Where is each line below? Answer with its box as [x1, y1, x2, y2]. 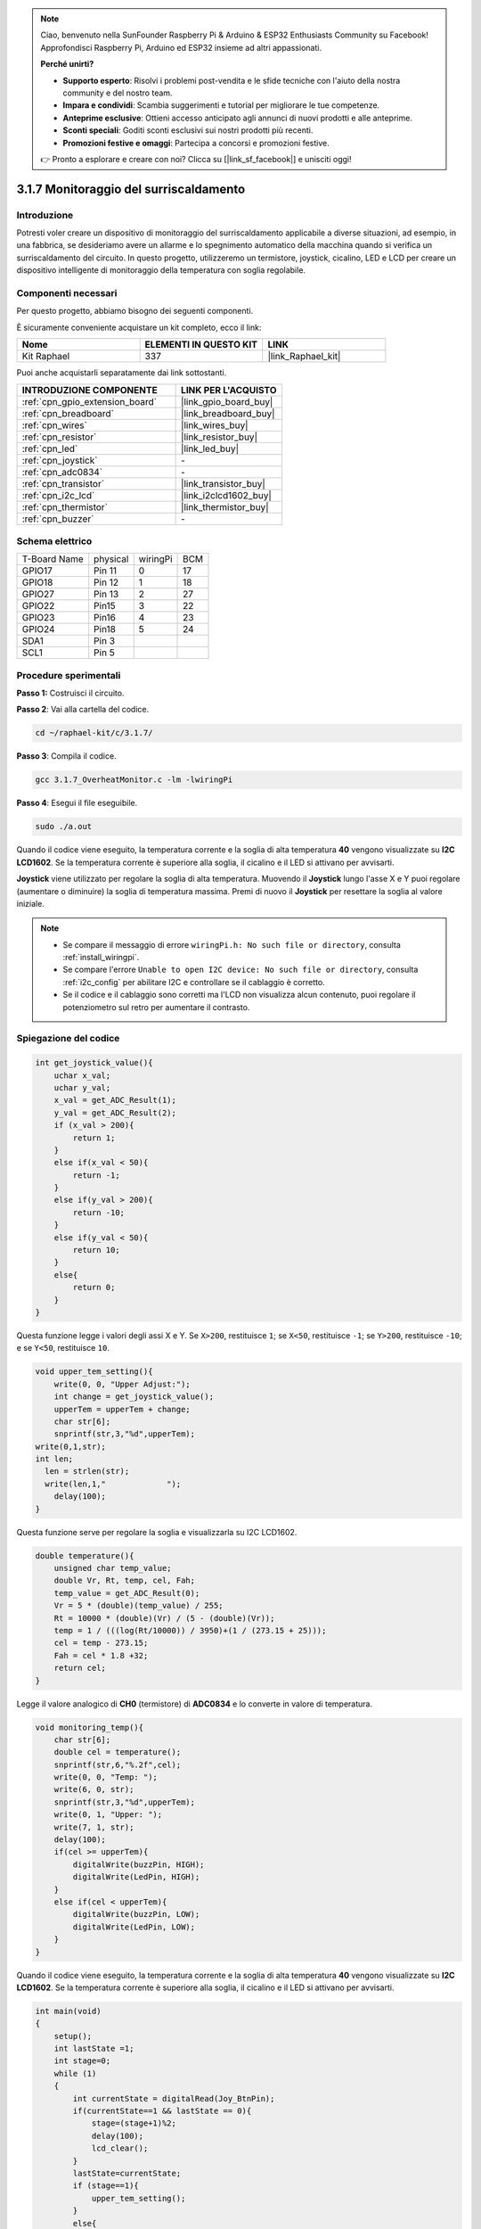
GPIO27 [21, 588, 55, 601]
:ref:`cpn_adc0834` [21, 465, 103, 478]
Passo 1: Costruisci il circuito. [16, 687, 125, 699]
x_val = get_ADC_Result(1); [53, 1095, 177, 1106]
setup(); [53, 2031, 93, 2041]
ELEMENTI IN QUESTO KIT [144, 339, 258, 351]
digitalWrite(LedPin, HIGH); [72, 1872, 200, 1882]
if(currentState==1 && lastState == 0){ [72, 2106, 252, 2117]
